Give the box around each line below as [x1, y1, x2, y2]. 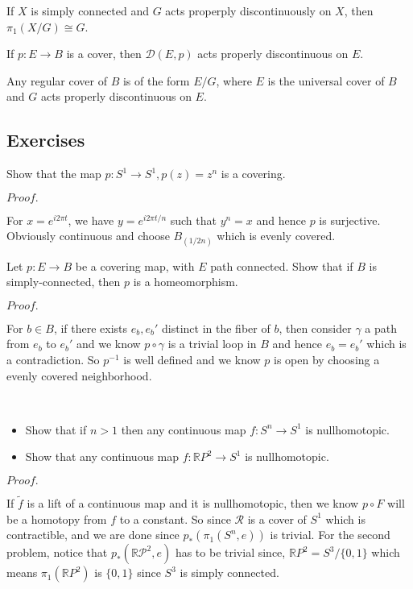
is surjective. [319, 211, 381, 228]
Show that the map [6, 165, 101, 182]
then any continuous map [121, 421, 246, 438]
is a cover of [247, 510, 307, 527]
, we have [68, 211, 114, 228]
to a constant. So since [119, 510, 231, 527]
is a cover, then [66, 45, 142, 62]
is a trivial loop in [167, 335, 257, 352]
